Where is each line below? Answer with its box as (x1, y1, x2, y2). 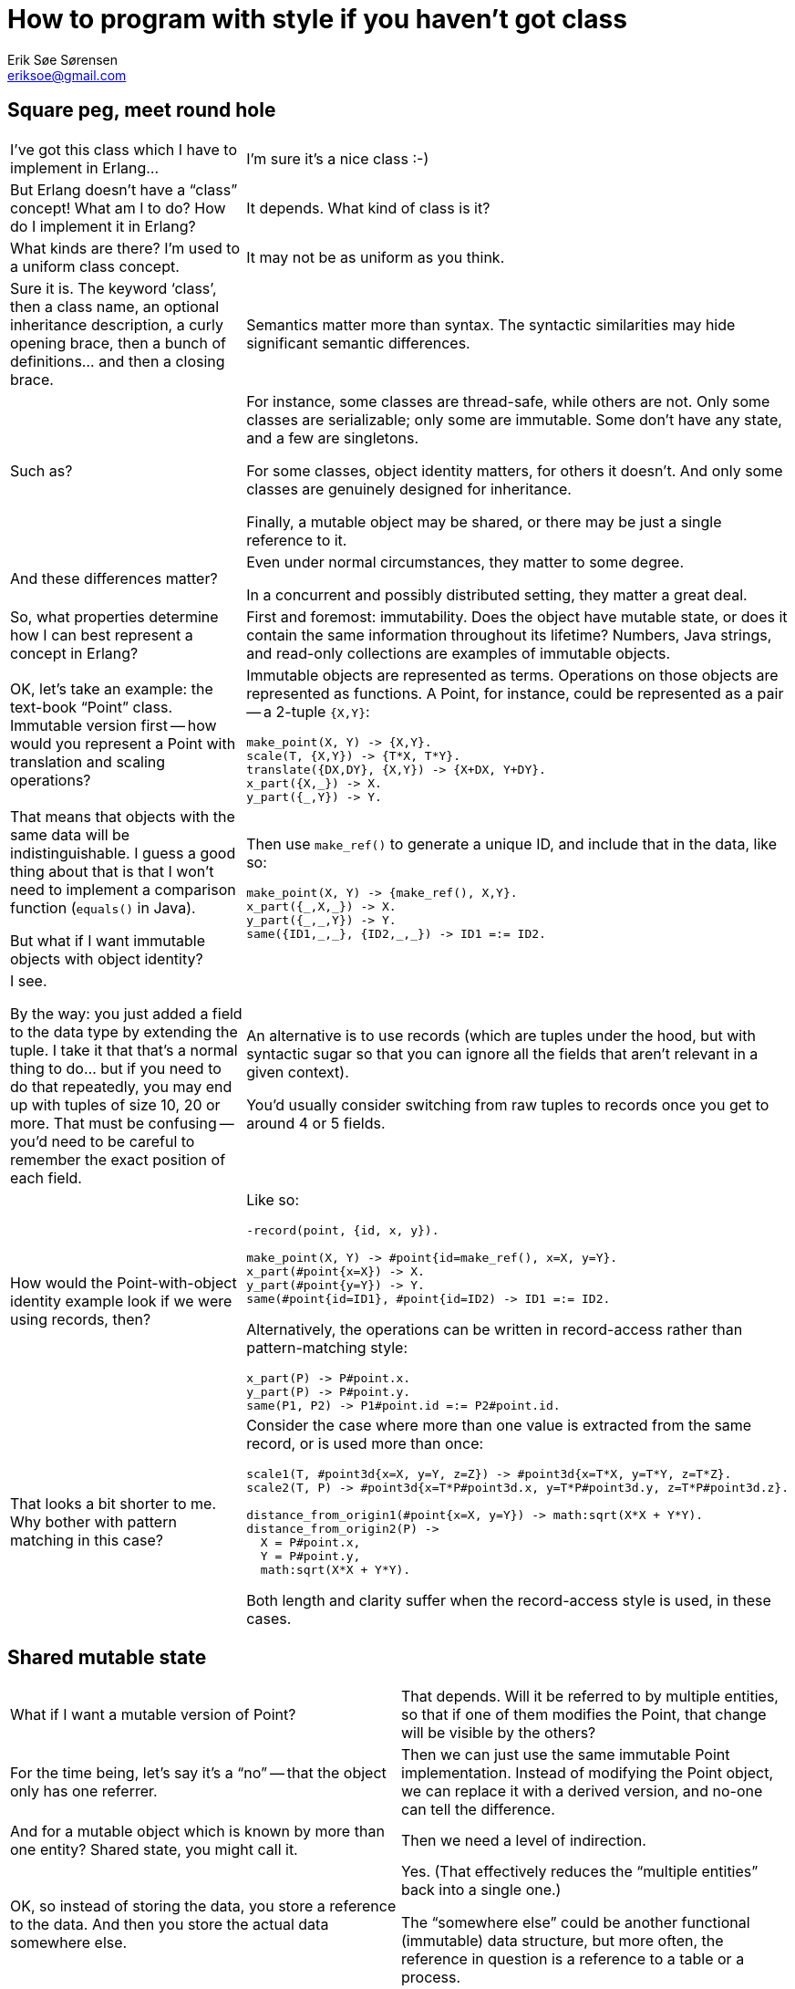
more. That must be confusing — (10, 1113, 234, 1132)
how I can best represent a (10, 625, 193, 644)
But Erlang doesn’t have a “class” (10, 180, 238, 199)
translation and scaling (10, 753, 166, 772)
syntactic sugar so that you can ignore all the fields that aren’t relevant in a (246, 1044, 759, 1063)
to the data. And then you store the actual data (10, 1915, 329, 1934)
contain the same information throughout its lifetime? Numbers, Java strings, (246, 625, 772, 644)
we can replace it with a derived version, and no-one (401, 1782, 763, 1801)
